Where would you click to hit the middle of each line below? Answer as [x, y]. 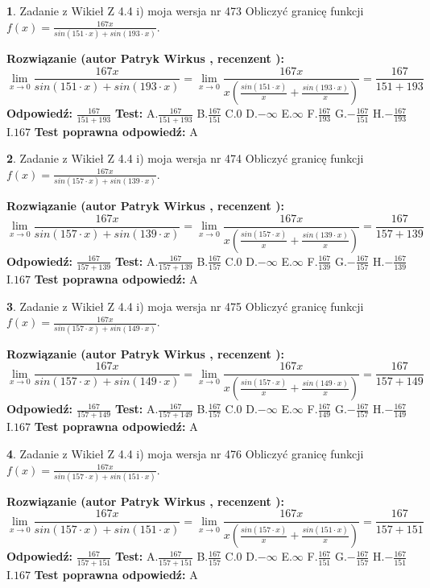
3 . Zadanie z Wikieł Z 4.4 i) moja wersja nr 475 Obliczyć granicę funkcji [185, 306]
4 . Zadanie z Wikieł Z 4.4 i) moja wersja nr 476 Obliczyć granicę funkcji [185, 453]
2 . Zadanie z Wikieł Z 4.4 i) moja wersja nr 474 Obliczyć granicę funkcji [185, 158]
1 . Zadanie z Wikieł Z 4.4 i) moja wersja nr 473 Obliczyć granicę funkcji [185, 10]
